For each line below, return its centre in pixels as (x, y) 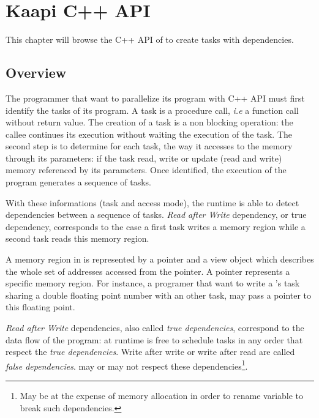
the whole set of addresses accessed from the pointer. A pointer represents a (148, 271)
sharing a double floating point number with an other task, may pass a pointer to (159, 295)
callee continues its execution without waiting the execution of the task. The (149, 134)
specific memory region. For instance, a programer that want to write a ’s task (153, 283)
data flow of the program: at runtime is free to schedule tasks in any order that (154, 339)
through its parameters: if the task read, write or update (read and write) (144, 158)
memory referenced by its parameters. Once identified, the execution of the (146, 170)
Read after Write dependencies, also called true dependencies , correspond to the (155, 328)
